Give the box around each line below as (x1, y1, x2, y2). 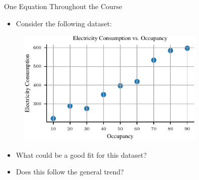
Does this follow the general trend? (16, 166, 124, 177)
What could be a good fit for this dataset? (16, 149, 147, 160)
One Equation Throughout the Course (4, 1, 122, 11)
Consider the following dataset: (16, 18, 112, 28)
